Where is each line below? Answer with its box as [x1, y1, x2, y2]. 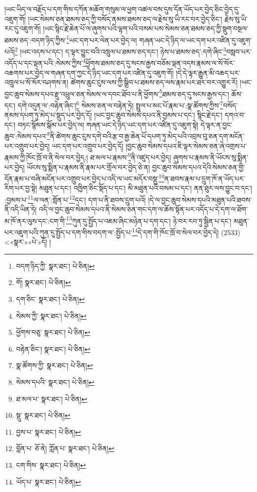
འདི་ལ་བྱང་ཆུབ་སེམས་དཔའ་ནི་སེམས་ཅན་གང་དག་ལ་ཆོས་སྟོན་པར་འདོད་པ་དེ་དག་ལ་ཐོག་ [38, 204, 248, 214]
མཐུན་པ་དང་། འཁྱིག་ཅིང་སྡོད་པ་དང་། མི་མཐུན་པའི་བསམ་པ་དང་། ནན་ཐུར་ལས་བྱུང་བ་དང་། [39, 183, 252, 193]
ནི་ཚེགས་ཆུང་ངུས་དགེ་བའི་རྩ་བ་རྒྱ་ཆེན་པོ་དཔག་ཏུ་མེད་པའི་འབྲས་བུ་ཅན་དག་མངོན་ [50, 131, 245, 141]
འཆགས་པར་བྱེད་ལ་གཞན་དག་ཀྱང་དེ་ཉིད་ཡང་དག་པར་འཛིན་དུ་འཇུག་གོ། [4, 67, 174, 78]
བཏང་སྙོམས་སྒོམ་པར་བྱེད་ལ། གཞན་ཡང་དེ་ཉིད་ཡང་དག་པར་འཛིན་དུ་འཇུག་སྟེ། [17, 119, 199, 129]
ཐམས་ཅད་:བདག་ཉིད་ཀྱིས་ [4, 35, 67, 45]
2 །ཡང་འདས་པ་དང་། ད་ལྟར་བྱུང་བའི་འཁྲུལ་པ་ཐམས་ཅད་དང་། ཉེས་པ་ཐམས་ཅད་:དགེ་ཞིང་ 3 [14, 45, 226, 56]
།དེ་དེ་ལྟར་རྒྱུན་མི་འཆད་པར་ [176, 67, 240, 78]
